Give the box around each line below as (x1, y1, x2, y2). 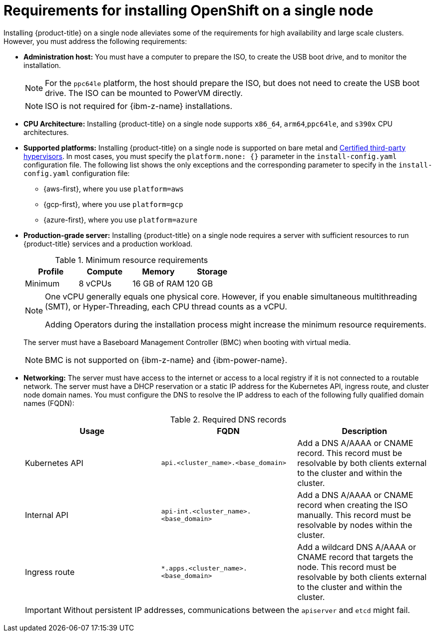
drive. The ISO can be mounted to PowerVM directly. (45, 87, 243, 98)
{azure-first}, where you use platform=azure (43, 215, 198, 224)
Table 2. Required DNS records (170, 414, 287, 424)
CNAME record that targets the (297, 551, 414, 562)
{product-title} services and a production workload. (23, 239, 193, 248)
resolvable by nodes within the (297, 519, 413, 530)
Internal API (25, 509, 68, 520)
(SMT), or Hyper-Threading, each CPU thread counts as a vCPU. (45, 301, 287, 311)
